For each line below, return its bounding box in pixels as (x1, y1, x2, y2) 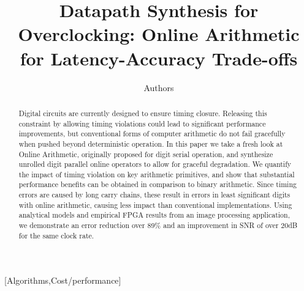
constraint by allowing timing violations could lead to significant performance (18, 118, 266, 128)
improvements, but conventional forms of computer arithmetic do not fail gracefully (18, 128, 286, 139)
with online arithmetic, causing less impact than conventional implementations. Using (18, 199, 292, 210)
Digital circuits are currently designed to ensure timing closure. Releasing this (18, 108, 267, 118)
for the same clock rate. (18, 230, 94, 240)
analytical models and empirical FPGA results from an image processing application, (18, 210, 290, 220)
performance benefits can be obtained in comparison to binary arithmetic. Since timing (18, 179, 297, 190)
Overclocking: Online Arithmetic (18, 21, 300, 46)
